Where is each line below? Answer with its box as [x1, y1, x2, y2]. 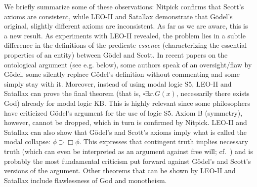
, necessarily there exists [176, 88, 250, 98]
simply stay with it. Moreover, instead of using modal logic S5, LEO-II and [4, 78, 232, 89]
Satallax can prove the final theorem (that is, [4, 88, 141, 98]
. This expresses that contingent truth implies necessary [79, 136, 248, 147]
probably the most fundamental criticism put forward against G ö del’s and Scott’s [4, 156, 251, 166]
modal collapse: [4, 136, 50, 147]
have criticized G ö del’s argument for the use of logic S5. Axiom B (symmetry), [4, 107, 243, 118]
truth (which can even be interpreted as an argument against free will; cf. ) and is [4, 146, 253, 156]
